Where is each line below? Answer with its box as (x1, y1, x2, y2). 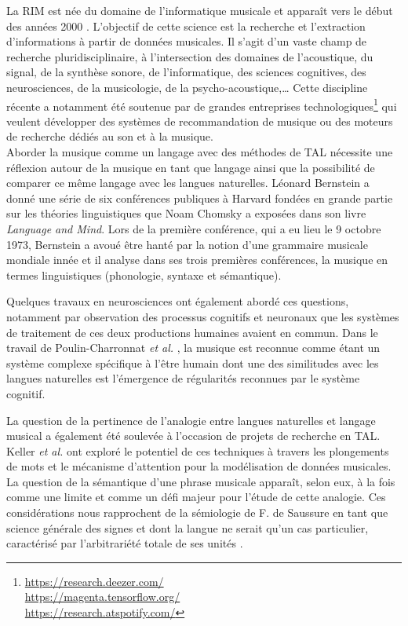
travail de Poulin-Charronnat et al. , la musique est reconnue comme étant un (6, 339, 381, 356)
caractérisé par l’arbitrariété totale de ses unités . (6, 535, 243, 551)
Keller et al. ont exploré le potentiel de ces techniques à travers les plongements (6, 442, 389, 459)
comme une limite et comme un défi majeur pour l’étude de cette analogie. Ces (6, 489, 386, 505)
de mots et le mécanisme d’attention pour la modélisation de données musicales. (6, 458, 392, 474)
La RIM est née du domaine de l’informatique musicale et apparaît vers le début (6, 2, 393, 18)
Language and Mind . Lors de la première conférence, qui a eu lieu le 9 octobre (6, 220, 381, 236)
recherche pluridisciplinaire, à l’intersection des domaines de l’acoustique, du (6, 48, 373, 64)
